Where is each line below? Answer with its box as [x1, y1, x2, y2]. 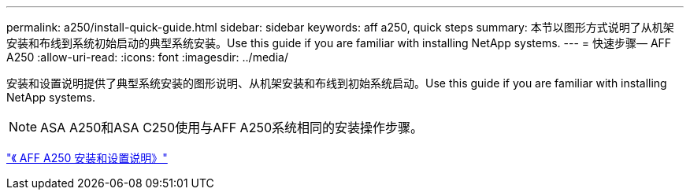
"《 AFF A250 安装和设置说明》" [6, 151, 168, 165]
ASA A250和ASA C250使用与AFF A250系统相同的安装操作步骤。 [40, 120, 423, 135]
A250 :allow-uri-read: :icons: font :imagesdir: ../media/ [6, 50, 288, 64]
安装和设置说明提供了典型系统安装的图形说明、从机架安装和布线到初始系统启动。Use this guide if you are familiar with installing [6, 76, 667, 90]
